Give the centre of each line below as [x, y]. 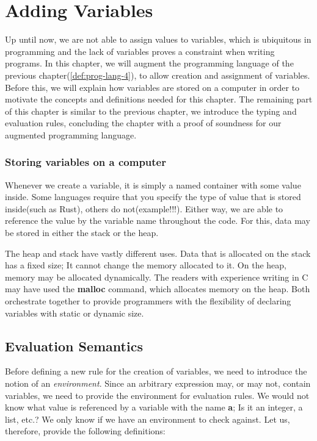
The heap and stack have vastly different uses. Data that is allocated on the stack [158, 253]
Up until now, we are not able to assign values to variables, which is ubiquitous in [158, 39]
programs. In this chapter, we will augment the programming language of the [149, 63]
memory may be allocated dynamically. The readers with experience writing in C [157, 277]
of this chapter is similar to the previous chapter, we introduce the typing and [151, 111]
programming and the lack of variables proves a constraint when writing [140, 51]
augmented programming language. [71, 134]
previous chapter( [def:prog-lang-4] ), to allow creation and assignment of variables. [158, 75]
